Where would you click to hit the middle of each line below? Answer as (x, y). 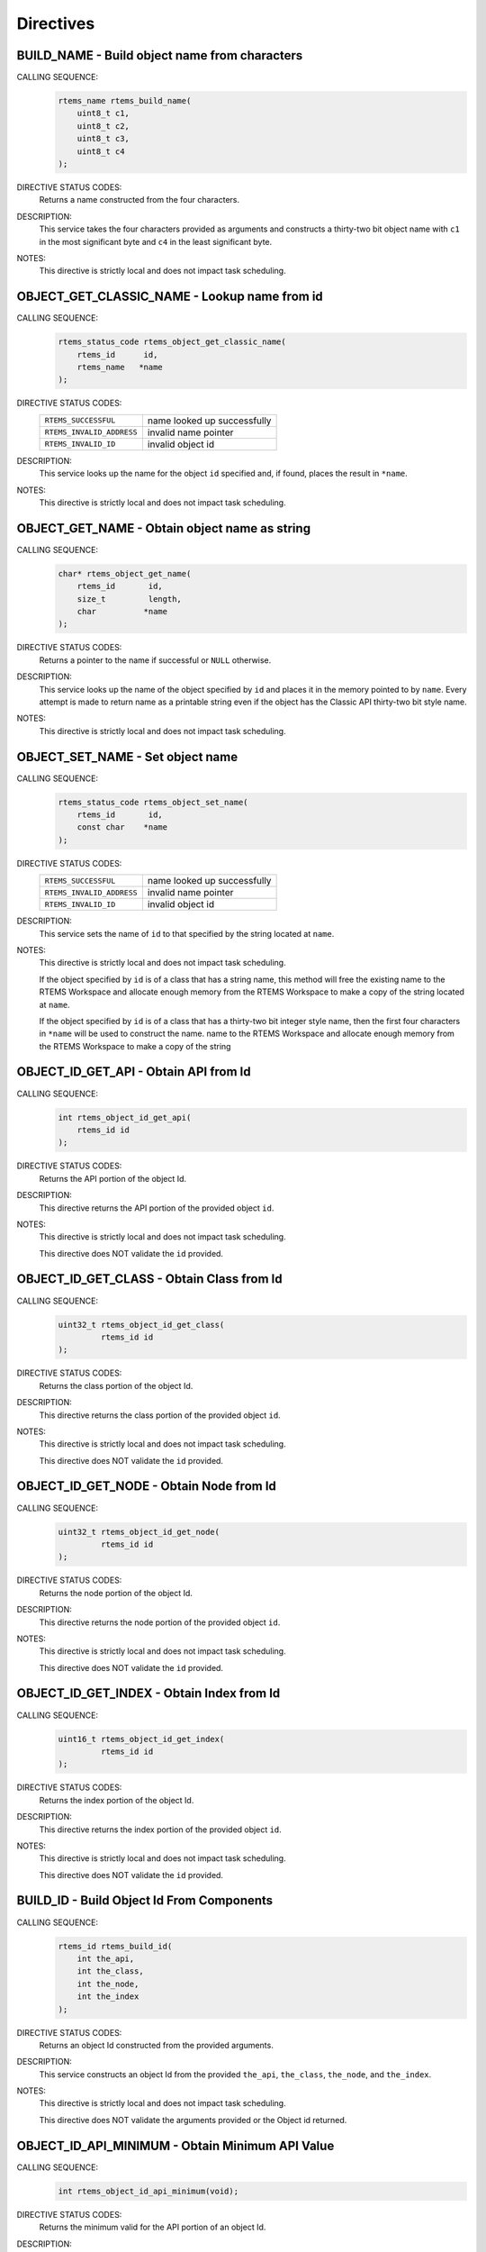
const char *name (122, 827)
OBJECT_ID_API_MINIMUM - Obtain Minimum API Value (175, 2145)
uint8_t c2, (103, 126)
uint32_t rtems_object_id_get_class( (141, 1325)
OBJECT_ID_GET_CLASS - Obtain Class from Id (149, 1279)
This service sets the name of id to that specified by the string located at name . (187, 933)
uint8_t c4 (101, 151)
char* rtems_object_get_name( (125, 573)
